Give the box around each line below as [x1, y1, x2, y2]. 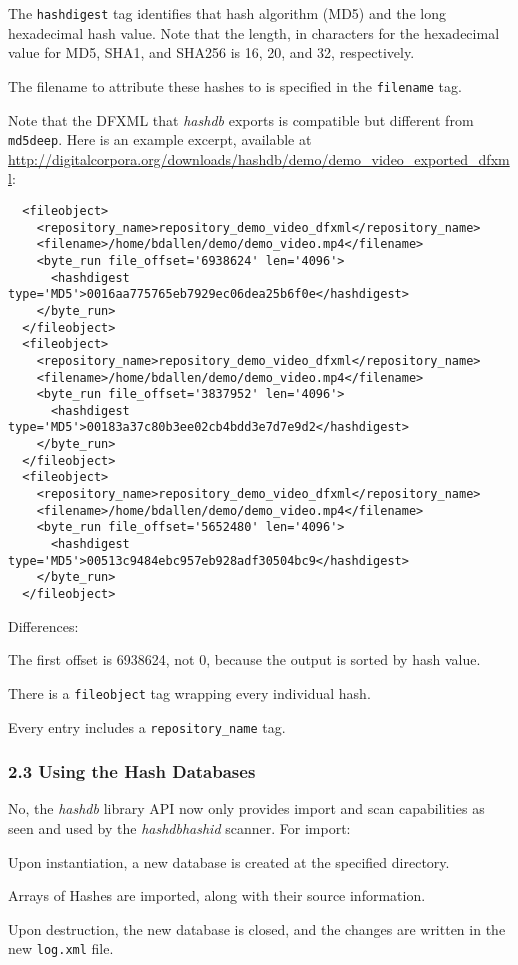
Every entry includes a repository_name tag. [8, 716, 286, 737]
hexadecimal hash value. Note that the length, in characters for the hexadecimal [8, 22, 500, 43]
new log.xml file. [8, 938, 114, 959]
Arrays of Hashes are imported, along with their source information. [8, 885, 426, 906]
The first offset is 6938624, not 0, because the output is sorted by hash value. [8, 649, 481, 670]
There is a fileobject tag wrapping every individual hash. [8, 682, 371, 703]
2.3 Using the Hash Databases [8, 759, 256, 784]
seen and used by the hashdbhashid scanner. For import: [8, 818, 351, 838]
